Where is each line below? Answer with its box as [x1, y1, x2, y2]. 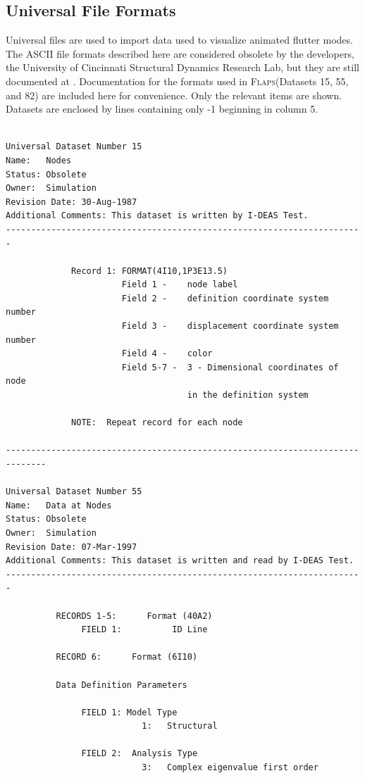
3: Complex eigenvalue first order [142, 763, 318, 773]
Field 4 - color [121, 349, 213, 359]
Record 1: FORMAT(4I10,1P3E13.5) [71, 265, 228, 276]
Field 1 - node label [121, 280, 238, 290]
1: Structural [142, 721, 218, 732]
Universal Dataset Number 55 [6, 487, 142, 497]
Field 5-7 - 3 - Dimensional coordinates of [121, 362, 339, 372]
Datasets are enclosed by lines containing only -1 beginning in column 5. [6, 101, 318, 116]
